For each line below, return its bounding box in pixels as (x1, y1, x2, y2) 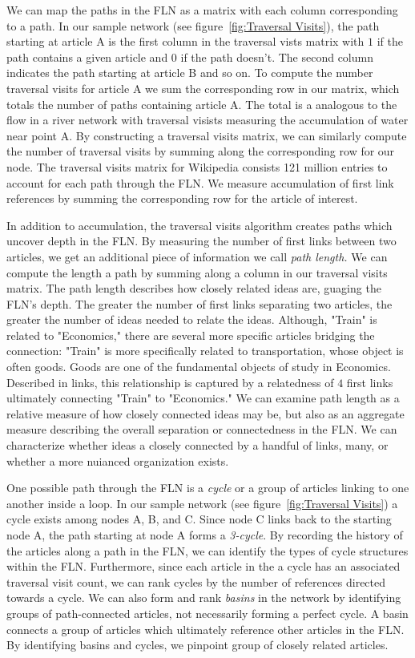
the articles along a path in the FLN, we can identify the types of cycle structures (6, 542, 409, 559)
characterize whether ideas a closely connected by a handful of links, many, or (6, 437, 389, 454)
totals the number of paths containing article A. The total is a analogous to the (6, 95, 397, 112)
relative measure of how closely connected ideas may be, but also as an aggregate (6, 405, 405, 422)
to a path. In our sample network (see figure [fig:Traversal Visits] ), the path (6, 17, 380, 34)
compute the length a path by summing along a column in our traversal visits (6, 264, 388, 281)
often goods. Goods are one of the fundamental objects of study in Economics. (6, 358, 391, 375)
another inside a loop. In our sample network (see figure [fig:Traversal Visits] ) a (6, 495, 398, 511)
